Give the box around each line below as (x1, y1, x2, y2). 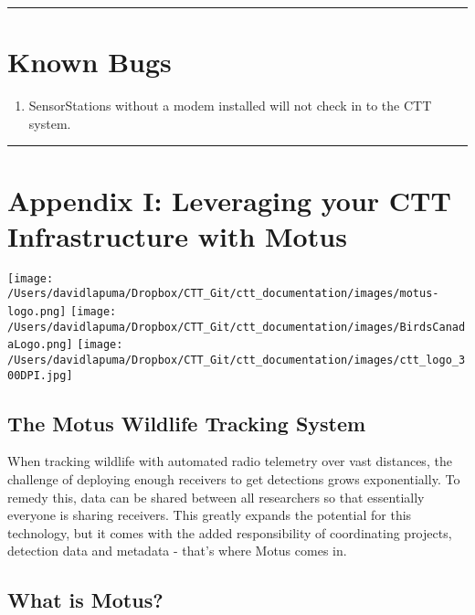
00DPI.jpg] (7, 368, 73, 382)
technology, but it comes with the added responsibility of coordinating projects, (7, 523, 452, 542)
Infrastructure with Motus (7, 217, 347, 254)
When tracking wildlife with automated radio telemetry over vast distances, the (7, 451, 452, 471)
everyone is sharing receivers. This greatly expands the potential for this (7, 505, 412, 525)
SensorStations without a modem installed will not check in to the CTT (28, 96, 432, 115)
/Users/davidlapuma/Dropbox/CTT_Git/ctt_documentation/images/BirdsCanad (7, 320, 466, 334)
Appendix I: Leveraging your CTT (7, 181, 451, 218)
